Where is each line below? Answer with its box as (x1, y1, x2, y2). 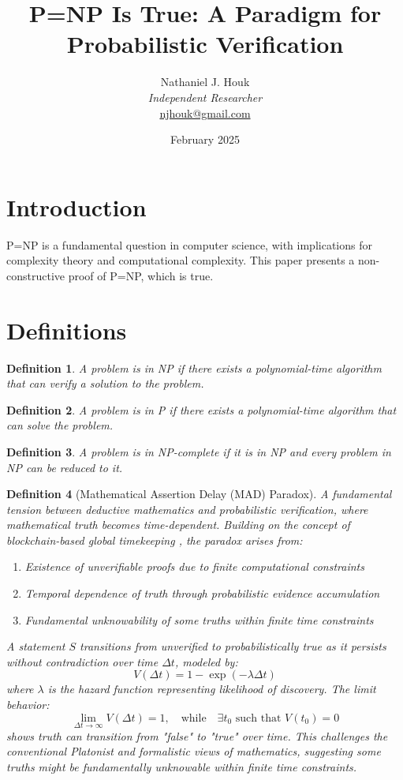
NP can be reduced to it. (6, 459, 123, 475)
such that (235, 712, 282, 724)
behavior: (6, 696, 50, 713)
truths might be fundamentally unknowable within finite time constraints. (6, 759, 357, 775)
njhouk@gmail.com (159, 104, 251, 121)
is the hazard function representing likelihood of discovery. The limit (47, 681, 376, 697)
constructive (6, 267, 65, 283)
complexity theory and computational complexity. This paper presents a (6, 252, 355, 268)
